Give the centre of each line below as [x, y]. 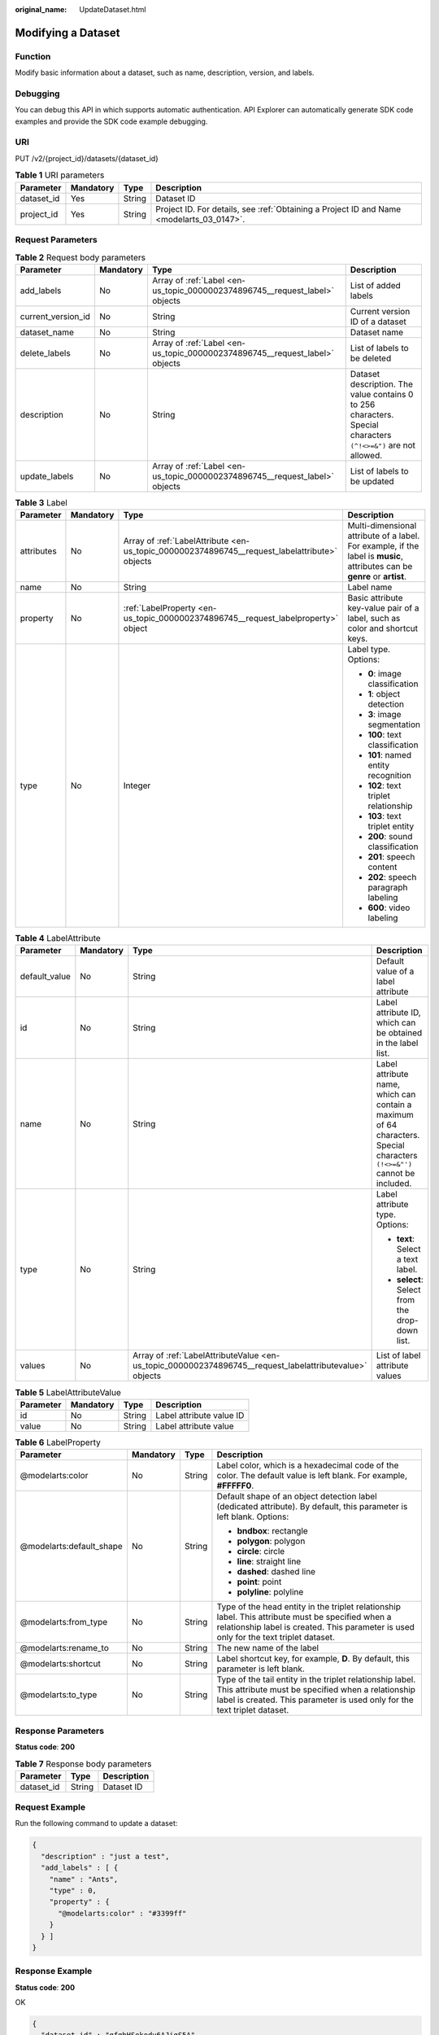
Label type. [369, 650]
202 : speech [392, 877]
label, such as [374, 619]
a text [407, 1259]
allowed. [366, 455]
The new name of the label [268, 1648]
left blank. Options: [253, 1516]
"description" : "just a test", [105, 1856]
